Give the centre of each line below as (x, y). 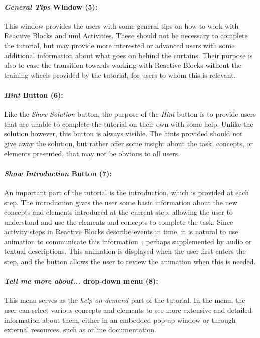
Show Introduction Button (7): (58, 173)
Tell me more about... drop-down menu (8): (81, 281)
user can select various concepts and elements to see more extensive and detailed (128, 310)
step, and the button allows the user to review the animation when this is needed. (130, 261)
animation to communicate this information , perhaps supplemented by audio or (128, 241)
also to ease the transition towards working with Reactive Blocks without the (123, 65)
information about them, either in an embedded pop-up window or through (120, 320)
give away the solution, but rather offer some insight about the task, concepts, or (128, 143)
